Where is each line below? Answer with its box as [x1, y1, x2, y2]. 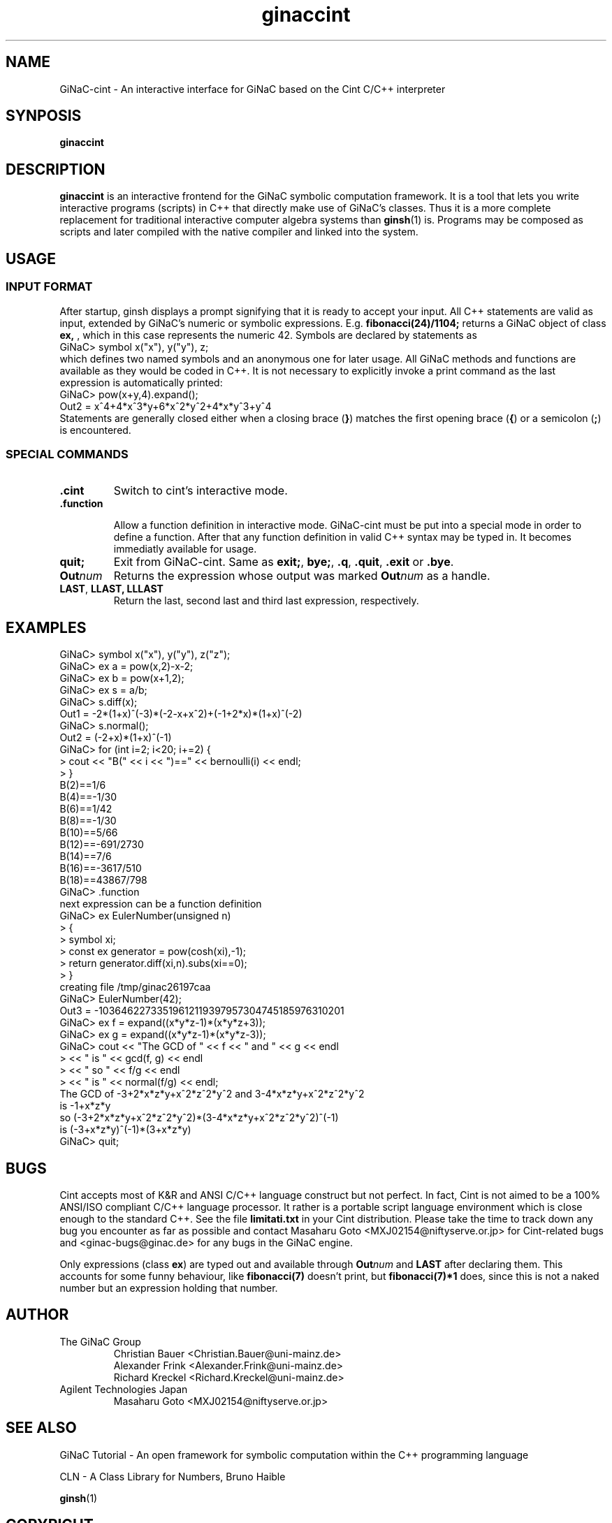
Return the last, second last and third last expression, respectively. [113, 595, 419, 607]
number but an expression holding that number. [59, 1281, 278, 1294]
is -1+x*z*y [59, 1100, 111, 1112]
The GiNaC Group [59, 1335, 141, 1348]
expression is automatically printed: [59, 376, 223, 388]
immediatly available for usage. [113, 543, 257, 555]
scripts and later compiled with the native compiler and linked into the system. [59, 226, 418, 238]
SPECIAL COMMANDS [6, 446, 129, 461]
